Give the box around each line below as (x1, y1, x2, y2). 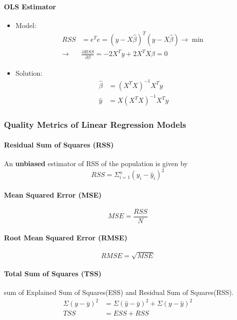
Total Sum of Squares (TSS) (4, 268, 102, 278)
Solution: (15, 67, 43, 78)
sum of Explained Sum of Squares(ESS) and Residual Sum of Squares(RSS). (4, 287, 234, 297)
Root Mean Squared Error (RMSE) (4, 232, 127, 242)
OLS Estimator (4, 1, 56, 11)
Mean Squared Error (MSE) (4, 189, 102, 200)
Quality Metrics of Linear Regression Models (4, 118, 186, 131)
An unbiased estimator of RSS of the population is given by (4, 158, 188, 169)
